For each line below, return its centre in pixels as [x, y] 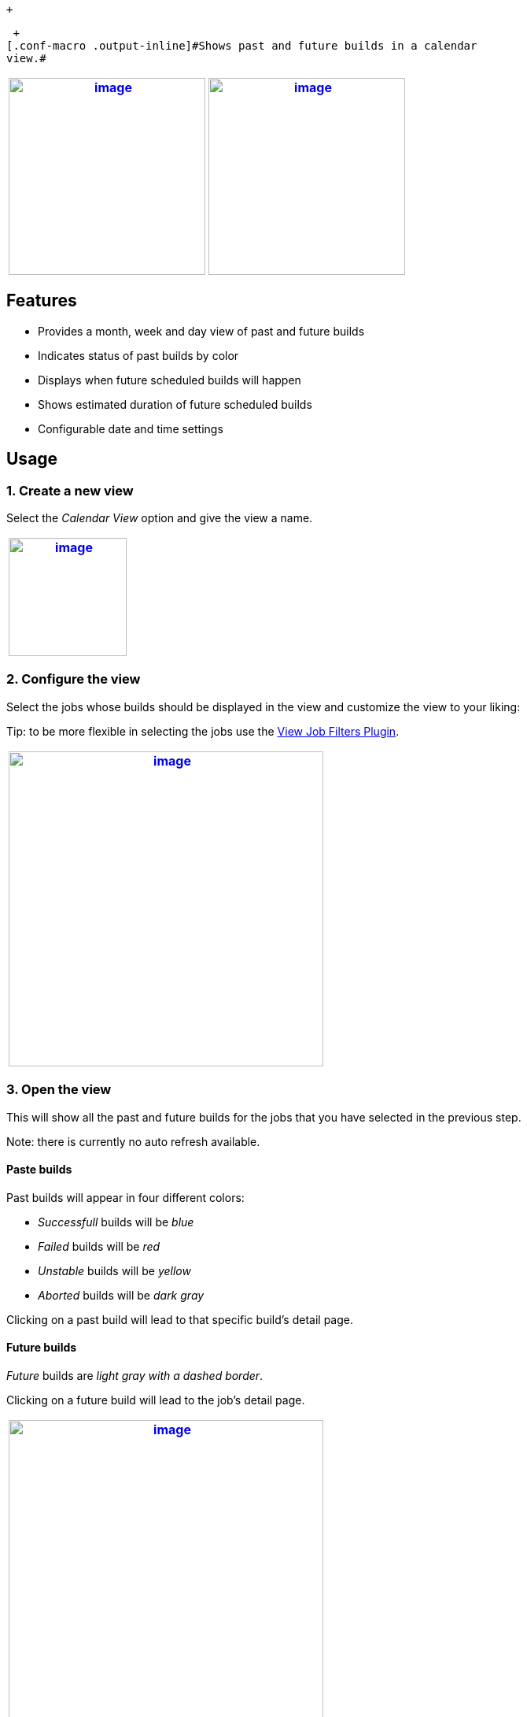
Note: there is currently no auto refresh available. [133, 1141]
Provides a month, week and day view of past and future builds [201, 331]
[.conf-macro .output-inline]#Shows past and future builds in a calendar [242, 46]
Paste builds [39, 1170]
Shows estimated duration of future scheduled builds [175, 404]
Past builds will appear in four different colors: [125, 1197]
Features [42, 301]
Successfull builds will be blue [116, 1222]
